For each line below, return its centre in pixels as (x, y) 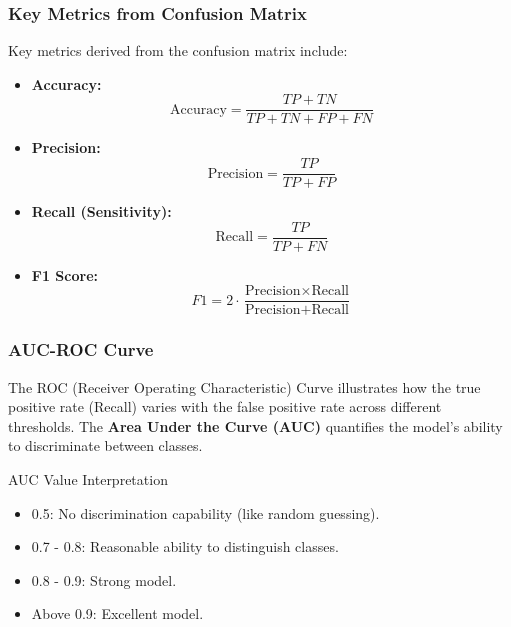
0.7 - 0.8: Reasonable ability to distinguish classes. (185, 546)
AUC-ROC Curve (81, 349)
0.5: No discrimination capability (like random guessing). (205, 512)
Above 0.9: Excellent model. (117, 613)
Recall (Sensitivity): (101, 211)
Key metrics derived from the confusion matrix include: (178, 50)
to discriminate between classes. (105, 445)
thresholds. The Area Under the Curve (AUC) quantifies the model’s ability (255, 425)
